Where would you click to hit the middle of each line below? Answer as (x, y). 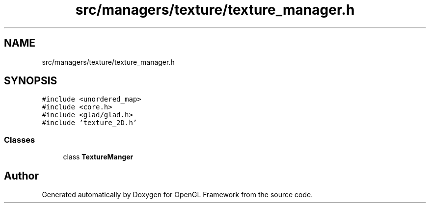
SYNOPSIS (31, 81)
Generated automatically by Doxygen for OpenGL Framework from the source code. (177, 195)
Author (21, 176)
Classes (20, 140)
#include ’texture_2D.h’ (90, 123)
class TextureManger (98, 157)
